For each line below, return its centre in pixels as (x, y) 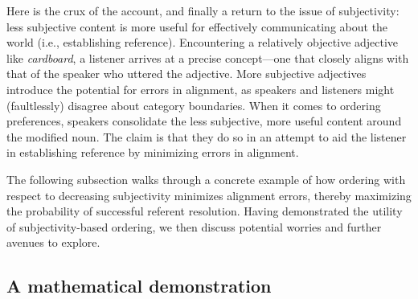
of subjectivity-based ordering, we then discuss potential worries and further (194, 226)
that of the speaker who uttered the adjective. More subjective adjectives (186, 74)
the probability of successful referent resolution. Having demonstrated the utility (205, 211)
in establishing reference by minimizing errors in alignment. (153, 152)
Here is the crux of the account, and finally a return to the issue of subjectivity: (203, 10)
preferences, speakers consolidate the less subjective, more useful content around (204, 121)
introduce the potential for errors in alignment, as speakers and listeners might (201, 89)
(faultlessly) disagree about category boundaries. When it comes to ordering (194, 105)
